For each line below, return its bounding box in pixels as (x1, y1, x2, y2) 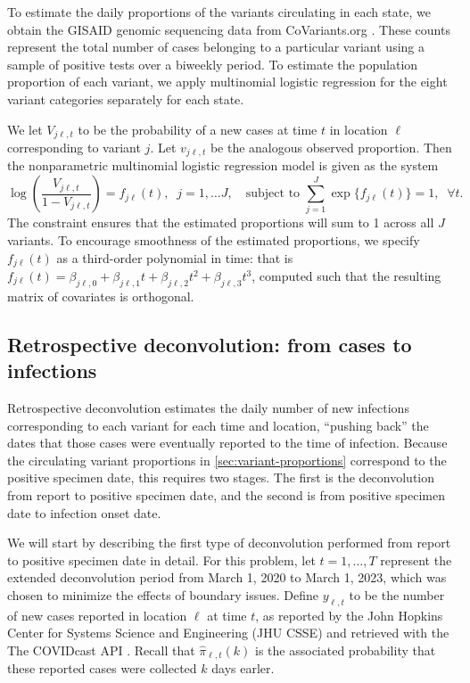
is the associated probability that (255, 640, 436, 659)
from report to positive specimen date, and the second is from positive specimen (7, 485, 445, 504)
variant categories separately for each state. (7, 89, 244, 108)
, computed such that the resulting (251, 267, 441, 285)
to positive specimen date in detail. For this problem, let (7, 550, 316, 569)
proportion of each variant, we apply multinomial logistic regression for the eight (7, 72, 448, 91)
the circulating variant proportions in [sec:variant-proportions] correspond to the (7, 450, 447, 469)
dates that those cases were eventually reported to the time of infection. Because (7, 433, 448, 452)
